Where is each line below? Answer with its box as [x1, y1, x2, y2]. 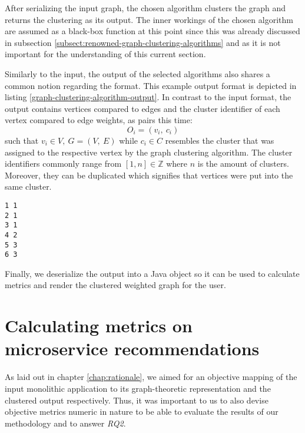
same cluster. [5, 180, 52, 193]
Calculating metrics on [5, 313, 193, 338]
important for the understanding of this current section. [5, 48, 206, 60]
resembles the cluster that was [165, 134, 274, 146]
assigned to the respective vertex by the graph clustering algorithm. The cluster [5, 146, 293, 158]
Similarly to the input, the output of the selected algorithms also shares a [5, 67, 270, 80]
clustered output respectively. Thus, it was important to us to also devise [5, 394, 268, 406]
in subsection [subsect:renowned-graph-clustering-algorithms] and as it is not [5, 36, 281, 48]
